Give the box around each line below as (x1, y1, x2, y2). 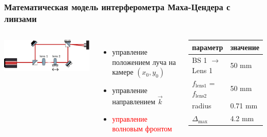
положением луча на (112, 56, 176, 67)
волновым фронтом (112, 123, 172, 134)
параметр (192, 41, 223, 52)
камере (112, 66, 133, 77)
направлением (112, 96, 156, 107)
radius (192, 100, 212, 111)
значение (230, 41, 259, 52)
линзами (4, 12, 37, 25)
